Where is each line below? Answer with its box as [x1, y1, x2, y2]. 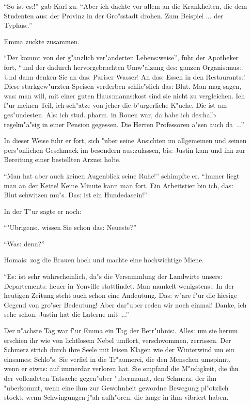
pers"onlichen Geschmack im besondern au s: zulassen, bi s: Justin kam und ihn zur [4, 145, 246, 155]
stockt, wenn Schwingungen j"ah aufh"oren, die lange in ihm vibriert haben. [4, 392, 229, 402]
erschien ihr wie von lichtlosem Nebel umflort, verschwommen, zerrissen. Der [4, 335, 231, 345]
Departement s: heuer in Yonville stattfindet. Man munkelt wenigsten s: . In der [4, 280, 235, 291]
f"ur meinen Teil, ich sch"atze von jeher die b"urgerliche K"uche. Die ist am [4, 100, 227, 110]
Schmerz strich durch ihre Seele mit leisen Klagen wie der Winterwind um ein [4, 344, 235, 355]
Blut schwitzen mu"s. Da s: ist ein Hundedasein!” [4, 190, 147, 200]
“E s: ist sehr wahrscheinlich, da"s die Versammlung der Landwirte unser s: [4, 271, 222, 281]
